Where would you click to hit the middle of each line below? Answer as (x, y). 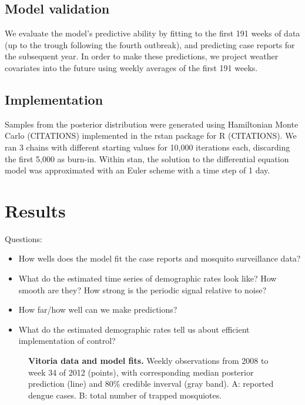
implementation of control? (67, 341)
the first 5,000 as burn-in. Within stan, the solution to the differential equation (147, 158)
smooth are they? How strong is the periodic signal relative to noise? (143, 289)
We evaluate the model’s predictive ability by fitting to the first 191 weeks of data (152, 33)
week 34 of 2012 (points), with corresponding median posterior (141, 372)
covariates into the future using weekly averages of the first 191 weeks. (131, 67)
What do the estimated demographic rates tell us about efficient (134, 329)
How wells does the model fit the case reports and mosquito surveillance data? (160, 258)
